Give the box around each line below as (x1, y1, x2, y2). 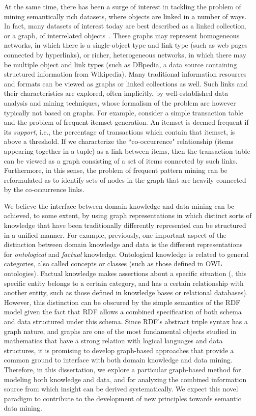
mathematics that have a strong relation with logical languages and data (4, 335, 223, 346)
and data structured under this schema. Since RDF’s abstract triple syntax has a (4, 316, 248, 326)
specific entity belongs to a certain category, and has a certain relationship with (4, 277, 244, 288)
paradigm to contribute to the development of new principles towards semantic (4, 393, 241, 403)
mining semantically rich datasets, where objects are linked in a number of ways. (4, 11, 247, 21)
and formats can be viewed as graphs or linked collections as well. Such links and (4, 78, 248, 88)
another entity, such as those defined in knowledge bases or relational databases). (4, 287, 248, 298)
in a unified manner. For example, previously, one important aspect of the (4, 229, 227, 240)
